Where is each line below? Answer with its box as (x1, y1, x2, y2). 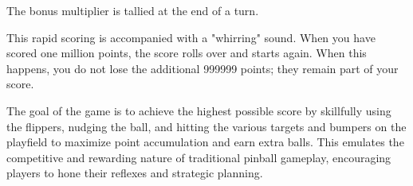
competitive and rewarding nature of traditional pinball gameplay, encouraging (6, 149, 391, 165)
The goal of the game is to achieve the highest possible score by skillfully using (6, 102, 391, 118)
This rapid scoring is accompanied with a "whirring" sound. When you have (6, 29, 376, 45)
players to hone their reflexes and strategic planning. (6, 165, 263, 181)
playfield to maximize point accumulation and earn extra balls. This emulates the (6, 134, 404, 150)
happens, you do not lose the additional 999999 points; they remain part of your (6, 60, 399, 76)
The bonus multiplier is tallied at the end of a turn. (6, 2, 259, 18)
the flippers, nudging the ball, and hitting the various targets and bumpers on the (6, 118, 407, 134)
